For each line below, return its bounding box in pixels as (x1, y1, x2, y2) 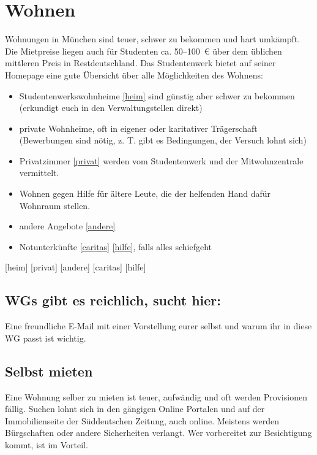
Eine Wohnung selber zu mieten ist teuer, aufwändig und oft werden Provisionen (5, 390, 307, 403)
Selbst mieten (5, 361, 93, 380)
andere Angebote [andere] (19, 220, 116, 232)
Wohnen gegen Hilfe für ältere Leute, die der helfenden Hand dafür (19, 187, 271, 200)
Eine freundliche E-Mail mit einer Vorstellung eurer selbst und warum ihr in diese (5, 319, 312, 332)
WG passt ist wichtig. (5, 331, 86, 344)
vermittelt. (19, 166, 59, 179)
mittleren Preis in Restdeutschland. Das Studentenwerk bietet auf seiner (5, 56, 276, 69)
